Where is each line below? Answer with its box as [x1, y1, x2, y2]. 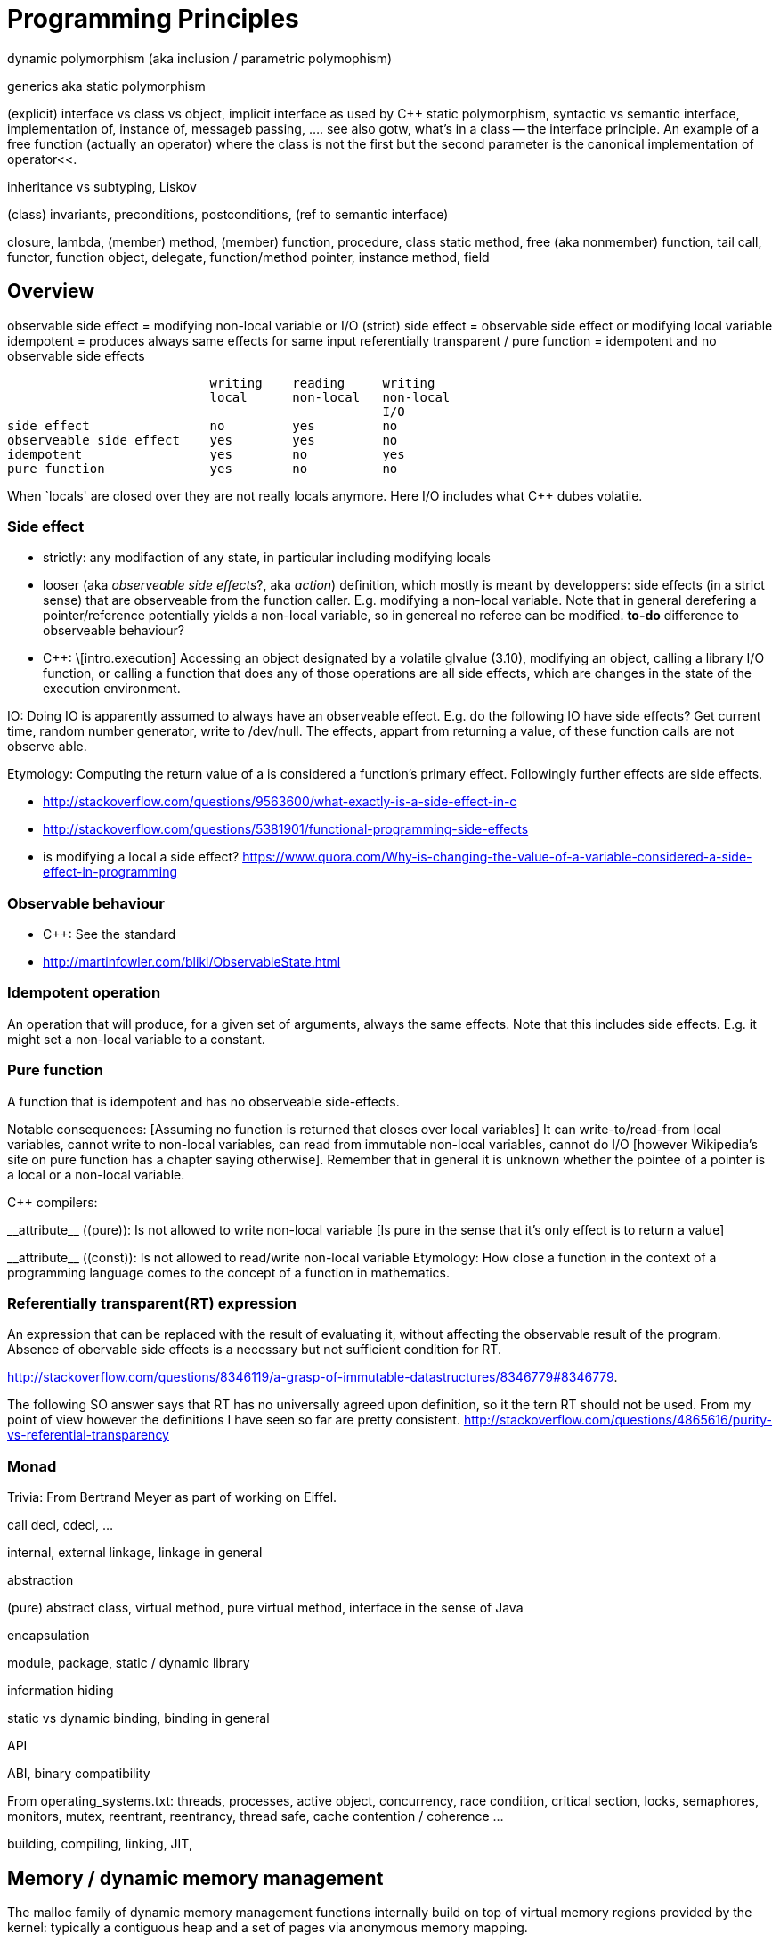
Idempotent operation [7, 983, 161, 1002]
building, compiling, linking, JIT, [7, 1836, 192, 1852]
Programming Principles [7, 4, 299, 34]
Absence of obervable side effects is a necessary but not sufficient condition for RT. [7, 1342, 501, 1358]
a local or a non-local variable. [7, 1166, 185, 1182]
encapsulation [7, 1628, 90, 1644]
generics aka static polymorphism [7, 78, 206, 94]
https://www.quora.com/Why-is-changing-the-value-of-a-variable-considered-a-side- [242, 849, 752, 865]
